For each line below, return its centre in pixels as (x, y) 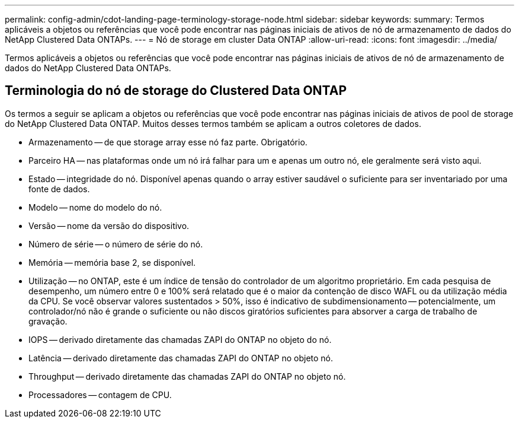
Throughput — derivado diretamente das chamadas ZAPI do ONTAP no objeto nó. (187, 376)
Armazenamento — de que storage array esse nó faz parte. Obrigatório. (168, 142)
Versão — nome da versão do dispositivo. (109, 225)
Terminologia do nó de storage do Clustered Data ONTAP (176, 91)
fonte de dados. (59, 189)
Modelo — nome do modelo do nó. (95, 207)
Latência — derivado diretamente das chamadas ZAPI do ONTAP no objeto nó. (181, 358)
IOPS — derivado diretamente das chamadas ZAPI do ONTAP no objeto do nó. (180, 339)
